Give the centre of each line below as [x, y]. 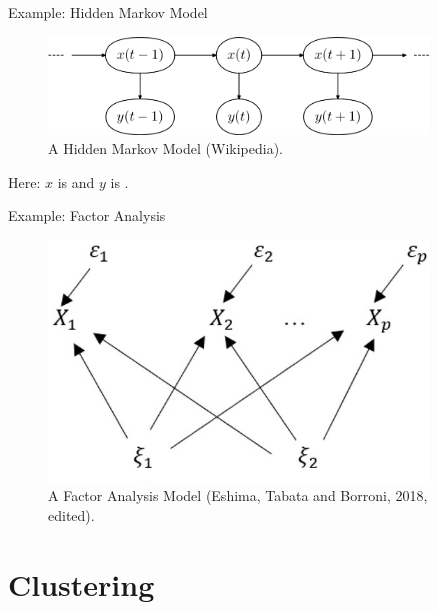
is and [76, 181]
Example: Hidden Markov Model [108, 12]
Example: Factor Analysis [87, 215]
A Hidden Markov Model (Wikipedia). [165, 148]
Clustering [81, 583]
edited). [71, 514]
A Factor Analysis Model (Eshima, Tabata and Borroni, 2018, [238, 495]
